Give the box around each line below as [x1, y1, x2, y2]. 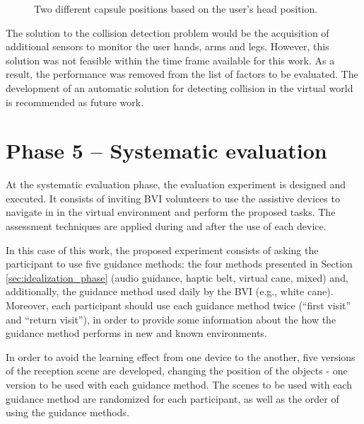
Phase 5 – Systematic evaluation [6, 136, 327, 165]
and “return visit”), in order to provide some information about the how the [6, 311, 336, 326]
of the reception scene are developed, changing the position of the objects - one [6, 363, 348, 378]
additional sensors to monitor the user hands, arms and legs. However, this [6, 39, 329, 54]
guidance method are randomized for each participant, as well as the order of [6, 391, 339, 406]
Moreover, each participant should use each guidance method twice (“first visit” [6, 298, 351, 313]
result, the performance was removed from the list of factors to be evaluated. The [6, 67, 358, 81]
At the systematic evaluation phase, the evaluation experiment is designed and [6, 177, 346, 192]
